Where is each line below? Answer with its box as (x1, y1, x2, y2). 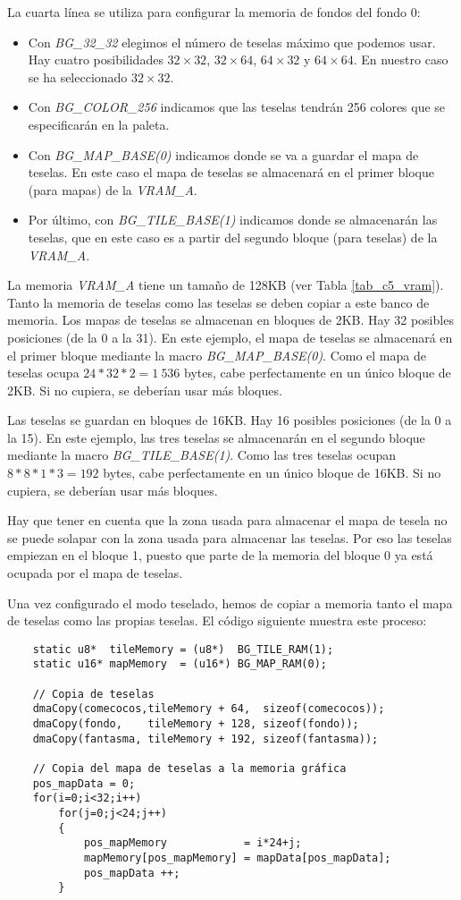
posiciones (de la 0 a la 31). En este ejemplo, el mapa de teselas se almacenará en (7, 327, 453, 346)
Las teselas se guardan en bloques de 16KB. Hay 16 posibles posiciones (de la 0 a (7, 411, 452, 429)
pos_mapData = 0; (32, 777, 136, 790)
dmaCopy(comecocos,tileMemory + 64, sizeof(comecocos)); (32, 702, 385, 716)
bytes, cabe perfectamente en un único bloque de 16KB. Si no (103, 463, 441, 482)
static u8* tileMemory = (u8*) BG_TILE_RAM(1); (32, 642, 334, 656)
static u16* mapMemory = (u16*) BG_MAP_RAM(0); (32, 658, 327, 671)
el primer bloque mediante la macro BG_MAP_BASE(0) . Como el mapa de (7, 345, 426, 364)
